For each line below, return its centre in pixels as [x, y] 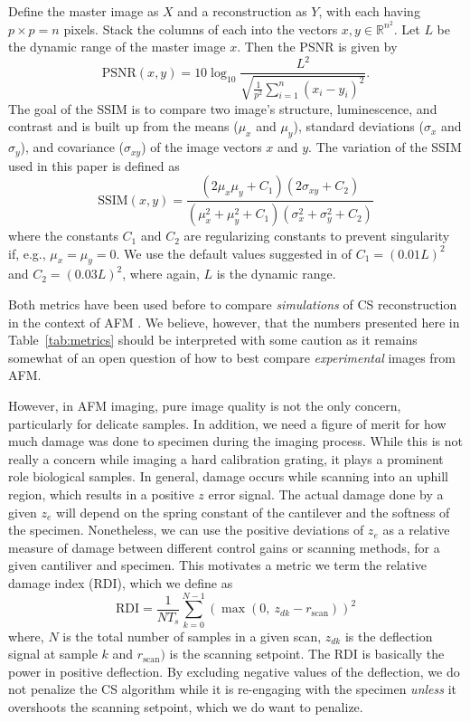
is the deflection [389, 636]
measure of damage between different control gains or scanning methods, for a [224, 547]
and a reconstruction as [242, 11]
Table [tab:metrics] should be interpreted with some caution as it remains [213, 340]
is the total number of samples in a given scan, [192, 636]
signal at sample [53, 654]
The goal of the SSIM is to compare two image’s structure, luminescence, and [223, 108]
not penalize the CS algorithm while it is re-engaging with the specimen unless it [232, 689]
